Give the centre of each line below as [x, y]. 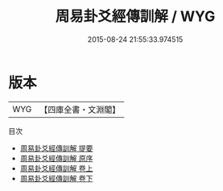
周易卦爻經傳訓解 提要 [56, 148]
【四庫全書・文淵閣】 [80, 110]
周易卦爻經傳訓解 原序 [56, 158]
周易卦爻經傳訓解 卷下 [56, 178]
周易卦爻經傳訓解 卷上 [56, 168]
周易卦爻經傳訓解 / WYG [135, 17]
